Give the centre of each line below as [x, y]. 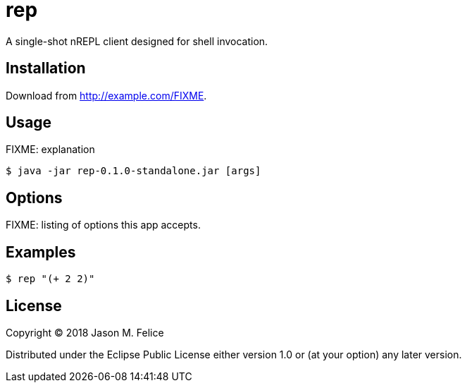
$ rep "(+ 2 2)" [50, 279]
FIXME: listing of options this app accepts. [103, 225]
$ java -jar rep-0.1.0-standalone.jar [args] [133, 171]
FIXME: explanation [50, 150]
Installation [46, 68]
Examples [41, 252]
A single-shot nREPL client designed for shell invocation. [137, 41]
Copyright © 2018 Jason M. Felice [85, 332]
